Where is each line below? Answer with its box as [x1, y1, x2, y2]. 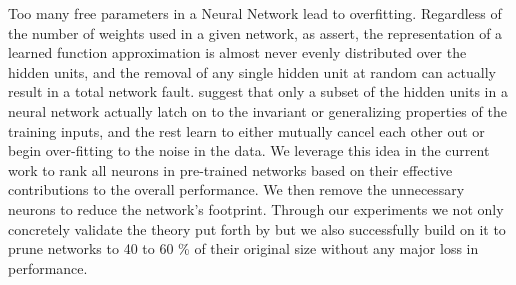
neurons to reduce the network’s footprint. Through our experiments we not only [8, 198, 504, 219]
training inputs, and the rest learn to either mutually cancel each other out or [8, 120, 485, 141]
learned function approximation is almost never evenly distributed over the [8, 42, 467, 63]
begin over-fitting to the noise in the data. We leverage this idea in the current [8, 140, 490, 161]
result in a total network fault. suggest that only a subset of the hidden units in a [8, 81, 508, 102]
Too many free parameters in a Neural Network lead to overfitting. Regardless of [8, 3, 502, 23]
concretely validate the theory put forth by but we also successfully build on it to [8, 218, 506, 239]
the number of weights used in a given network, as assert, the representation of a [8, 22, 503, 43]
